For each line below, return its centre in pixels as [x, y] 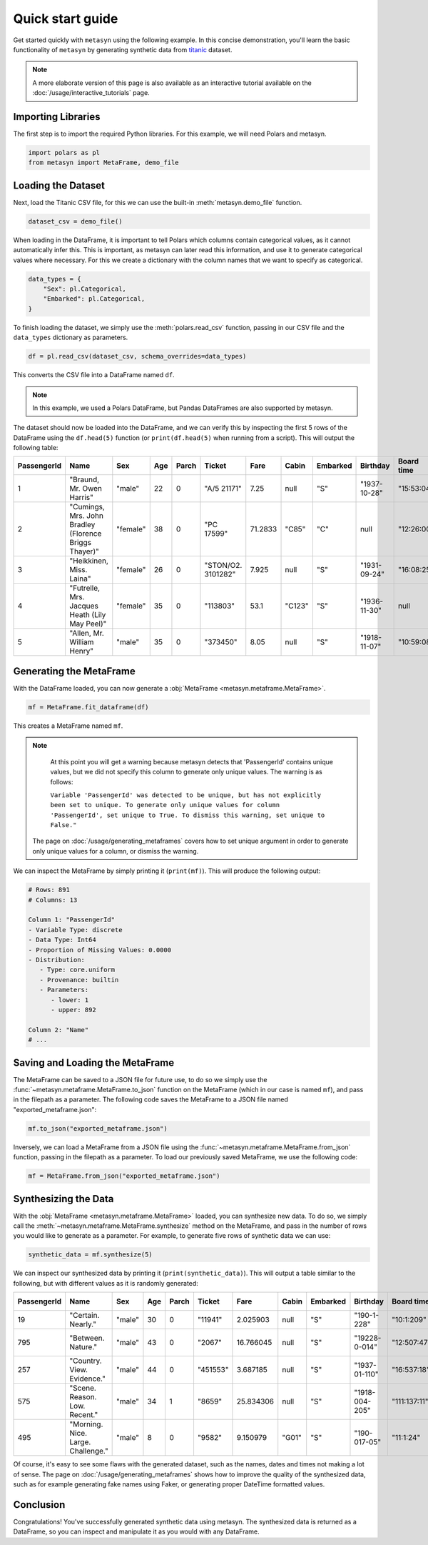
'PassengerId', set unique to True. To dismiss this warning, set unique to [188, 815]
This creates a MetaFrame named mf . [68, 726]
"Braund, [85, 480]
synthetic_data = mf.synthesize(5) [90, 1255]
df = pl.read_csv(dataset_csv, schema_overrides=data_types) [137, 356]
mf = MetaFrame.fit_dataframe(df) [88, 707]
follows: [62, 781]
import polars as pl [64, 152]
